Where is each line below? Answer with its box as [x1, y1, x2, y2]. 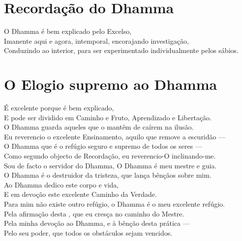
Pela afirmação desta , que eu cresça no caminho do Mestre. [4, 208, 184, 218]
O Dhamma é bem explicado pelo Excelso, [4, 26, 132, 36]
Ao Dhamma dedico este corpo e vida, [4, 179, 119, 189]
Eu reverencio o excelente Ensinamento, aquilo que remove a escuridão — [4, 131, 226, 141]
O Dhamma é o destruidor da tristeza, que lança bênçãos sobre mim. [4, 170, 212, 180]
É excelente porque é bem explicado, [4, 103, 114, 113]
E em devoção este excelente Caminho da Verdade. [4, 189, 157, 199]
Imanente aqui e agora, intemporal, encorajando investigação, [4, 35, 189, 46]
